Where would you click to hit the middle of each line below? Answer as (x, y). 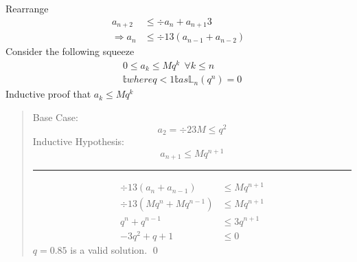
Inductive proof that (48, 94)
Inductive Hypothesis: (78, 141)
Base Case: (55, 117)
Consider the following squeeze (70, 51)
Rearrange (27, 9)
